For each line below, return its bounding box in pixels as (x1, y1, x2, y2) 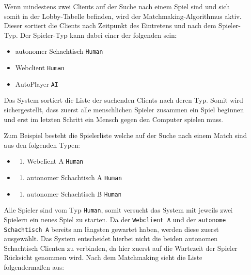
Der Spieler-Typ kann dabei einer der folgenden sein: (20, 30, 177, 40)
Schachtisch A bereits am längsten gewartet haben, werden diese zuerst (4, 224, 219, 234)
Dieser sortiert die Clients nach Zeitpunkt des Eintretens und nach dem (4, 20, 217, 31)
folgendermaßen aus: (4, 262, 64, 272)
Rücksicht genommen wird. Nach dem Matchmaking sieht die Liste (4, 252, 203, 262)
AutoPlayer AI (15, 78, 58, 89)
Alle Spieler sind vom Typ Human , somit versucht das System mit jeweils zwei (4, 205, 233, 215)
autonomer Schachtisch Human (15, 46, 103, 56)
